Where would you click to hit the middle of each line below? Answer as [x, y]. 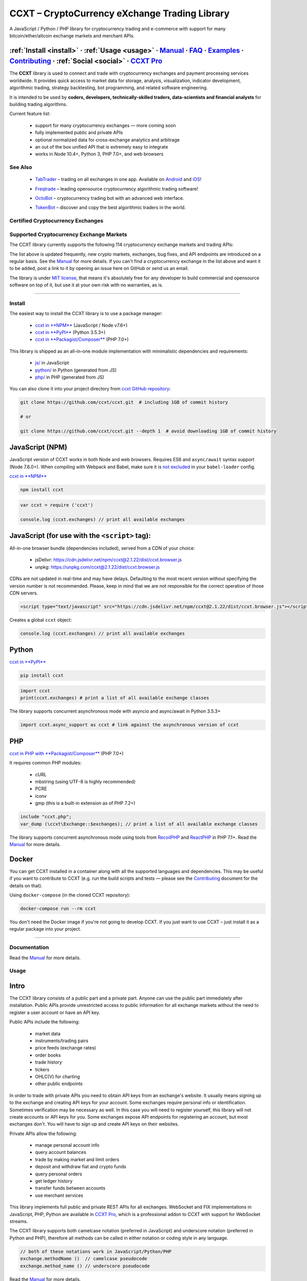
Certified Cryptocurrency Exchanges [56, 221]
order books [48, 1055]
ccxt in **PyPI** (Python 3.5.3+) [70, 333]
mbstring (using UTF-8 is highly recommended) [85, 782]
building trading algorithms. [38, 104]
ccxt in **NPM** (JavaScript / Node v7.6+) [81, 325]
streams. [19, 1221]
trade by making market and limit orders [77, 1159]
